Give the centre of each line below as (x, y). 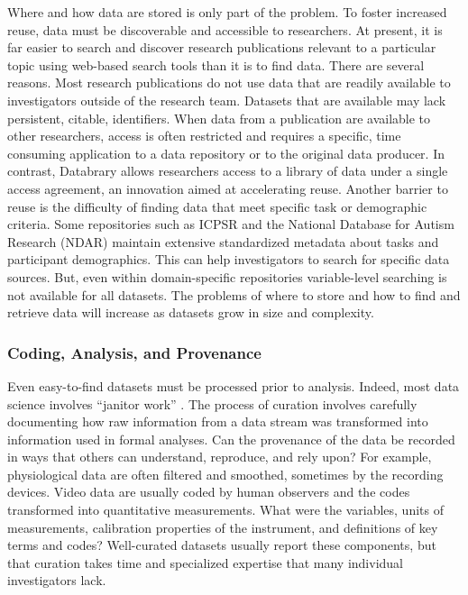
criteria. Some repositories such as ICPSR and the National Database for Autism (231, 224)
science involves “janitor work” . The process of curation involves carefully (212, 403)
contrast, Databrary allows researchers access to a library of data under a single (228, 171)
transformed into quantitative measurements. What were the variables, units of (225, 510)
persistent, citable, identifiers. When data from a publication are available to (219, 118)
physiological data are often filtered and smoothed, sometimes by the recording (225, 474)
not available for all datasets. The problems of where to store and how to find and (234, 294)
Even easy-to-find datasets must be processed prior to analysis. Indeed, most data (234, 385)
